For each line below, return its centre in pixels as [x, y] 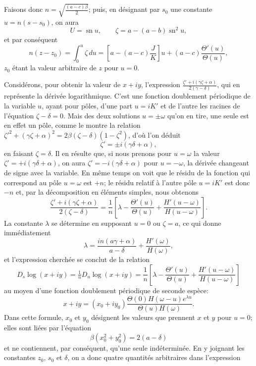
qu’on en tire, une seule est [208, 115]
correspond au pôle [33, 182]
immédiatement [27, 233]
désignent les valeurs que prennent [143, 317]
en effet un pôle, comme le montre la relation [72, 125]
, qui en [229, 84]
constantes [20, 357]
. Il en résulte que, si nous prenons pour [111, 153]
